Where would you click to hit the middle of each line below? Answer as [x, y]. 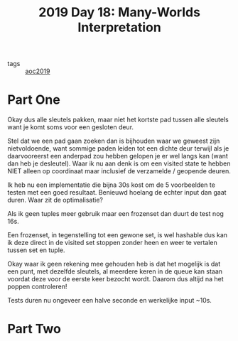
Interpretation [119, 27]
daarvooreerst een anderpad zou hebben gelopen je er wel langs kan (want [118, 156]
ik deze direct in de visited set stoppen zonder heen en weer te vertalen [113, 243]
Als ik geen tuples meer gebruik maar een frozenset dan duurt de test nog [115, 214]
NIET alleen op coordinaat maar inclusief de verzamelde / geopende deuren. [119, 171]
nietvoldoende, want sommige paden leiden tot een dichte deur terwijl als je [118, 148]
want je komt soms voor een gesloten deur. [70, 127]
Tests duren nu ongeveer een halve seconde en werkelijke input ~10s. [109, 301]
